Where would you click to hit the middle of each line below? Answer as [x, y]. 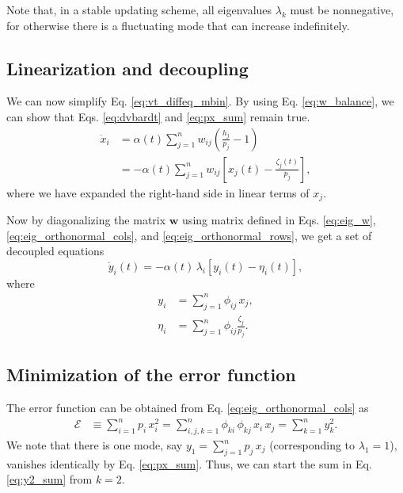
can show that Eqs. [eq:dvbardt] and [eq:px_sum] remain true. [158, 116]
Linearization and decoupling [127, 68]
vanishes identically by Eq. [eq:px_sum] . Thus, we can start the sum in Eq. [189, 463]
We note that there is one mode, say [95, 445]
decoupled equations [55, 251]
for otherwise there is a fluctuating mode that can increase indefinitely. [178, 25]
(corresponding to [312, 445]
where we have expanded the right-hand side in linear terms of [158, 192]
